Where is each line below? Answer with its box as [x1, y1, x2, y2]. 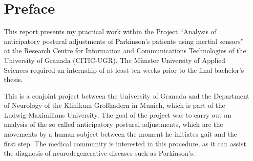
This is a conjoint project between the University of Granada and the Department [4, 90, 250, 101]
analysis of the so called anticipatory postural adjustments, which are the [4, 119, 223, 129]
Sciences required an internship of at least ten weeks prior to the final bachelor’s [4, 64, 244, 75]
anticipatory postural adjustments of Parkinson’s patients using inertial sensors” [4, 36, 244, 46]
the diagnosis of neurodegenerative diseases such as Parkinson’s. [4, 148, 195, 158]
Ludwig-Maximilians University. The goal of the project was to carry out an [4, 109, 232, 120]
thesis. [4, 74, 23, 84]
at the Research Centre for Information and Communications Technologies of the [4, 45, 246, 56]
